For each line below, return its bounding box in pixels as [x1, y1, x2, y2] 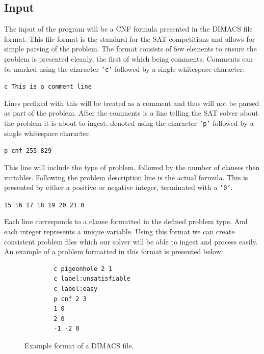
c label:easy [54, 285, 98, 293]
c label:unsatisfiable [54, 275, 130, 283]
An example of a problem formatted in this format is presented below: [4, 246, 223, 257]
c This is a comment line [4, 83, 92, 91]
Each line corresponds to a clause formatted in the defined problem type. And [4, 216, 248, 227]
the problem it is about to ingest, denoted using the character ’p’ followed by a [4, 118, 254, 128]
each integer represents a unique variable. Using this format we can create [4, 226, 235, 237]
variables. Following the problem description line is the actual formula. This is [4, 172, 248, 182]
